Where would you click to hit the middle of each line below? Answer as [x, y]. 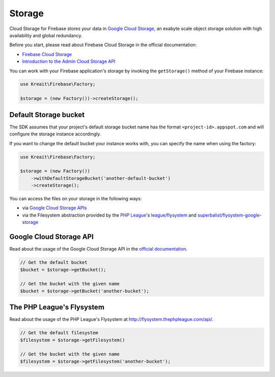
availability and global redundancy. [46, 35]
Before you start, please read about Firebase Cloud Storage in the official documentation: [103, 45]
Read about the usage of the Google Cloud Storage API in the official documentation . [99, 249]
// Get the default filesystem [59, 333]
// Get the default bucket [54, 263]
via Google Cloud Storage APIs [54, 208]
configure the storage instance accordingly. [55, 134]
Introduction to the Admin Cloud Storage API [69, 62]
